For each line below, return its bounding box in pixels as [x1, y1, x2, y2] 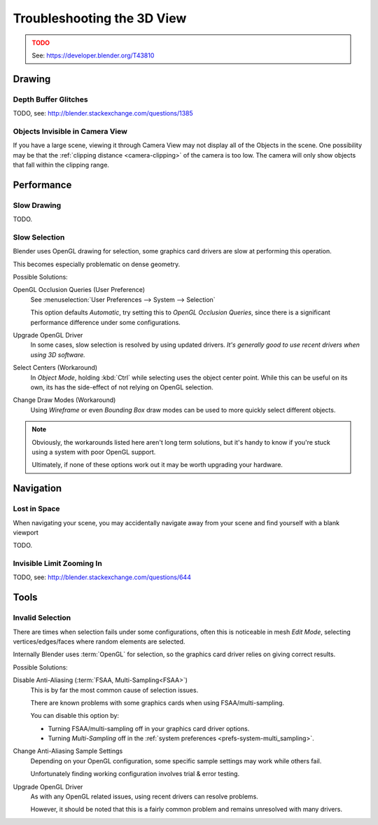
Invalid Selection [13, 613, 71, 623]
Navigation [13, 483, 62, 494]
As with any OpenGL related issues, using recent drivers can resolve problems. [30, 792, 258, 801]
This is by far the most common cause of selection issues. [30, 686, 199, 694]
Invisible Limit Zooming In [13, 559, 103, 569]
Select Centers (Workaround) [13, 363, 98, 372]
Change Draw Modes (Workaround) [13, 396, 116, 404]
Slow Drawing [13, 200, 62, 210]
